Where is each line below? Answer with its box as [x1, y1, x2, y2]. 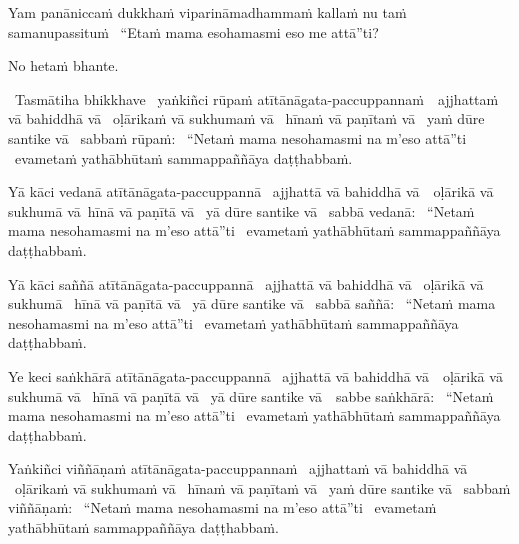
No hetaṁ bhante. [8, 55, 119, 76]
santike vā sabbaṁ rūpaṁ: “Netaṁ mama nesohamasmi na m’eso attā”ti [8, 127, 467, 148]
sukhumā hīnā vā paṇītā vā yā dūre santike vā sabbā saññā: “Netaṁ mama [8, 293, 496, 314]
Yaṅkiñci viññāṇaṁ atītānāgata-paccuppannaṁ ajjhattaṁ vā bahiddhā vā [8, 458, 468, 479]
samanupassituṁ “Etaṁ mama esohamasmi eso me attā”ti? [8, 21, 379, 42]
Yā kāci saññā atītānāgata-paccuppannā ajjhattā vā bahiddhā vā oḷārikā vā [8, 273, 484, 294]
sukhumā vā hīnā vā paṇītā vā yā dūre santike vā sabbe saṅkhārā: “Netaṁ [8, 385, 494, 406]
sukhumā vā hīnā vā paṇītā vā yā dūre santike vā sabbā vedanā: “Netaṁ [8, 200, 475, 221]
